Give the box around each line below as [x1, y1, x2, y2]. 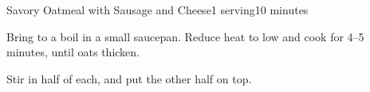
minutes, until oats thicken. [6, 44, 140, 60]
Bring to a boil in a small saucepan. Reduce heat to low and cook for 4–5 [6, 28, 364, 44]
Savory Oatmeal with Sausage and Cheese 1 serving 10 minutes [6, 2, 309, 17]
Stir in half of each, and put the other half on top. [6, 70, 252, 86]
